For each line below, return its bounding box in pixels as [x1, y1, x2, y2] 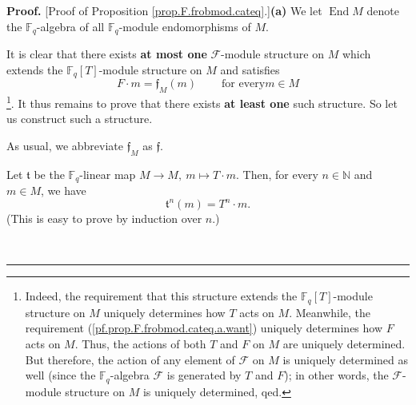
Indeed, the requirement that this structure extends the [25, 288, 298, 304]
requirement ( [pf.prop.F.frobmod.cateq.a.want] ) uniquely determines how [25, 320, 383, 336]
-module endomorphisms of [118, 18, 251, 34]
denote [366, 2, 399, 18]
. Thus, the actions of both [74, 335, 206, 351]
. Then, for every [236, 165, 318, 182]
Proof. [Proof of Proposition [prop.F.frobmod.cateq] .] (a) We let [6, 2, 322, 18]
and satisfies [220, 61, 280, 77]
